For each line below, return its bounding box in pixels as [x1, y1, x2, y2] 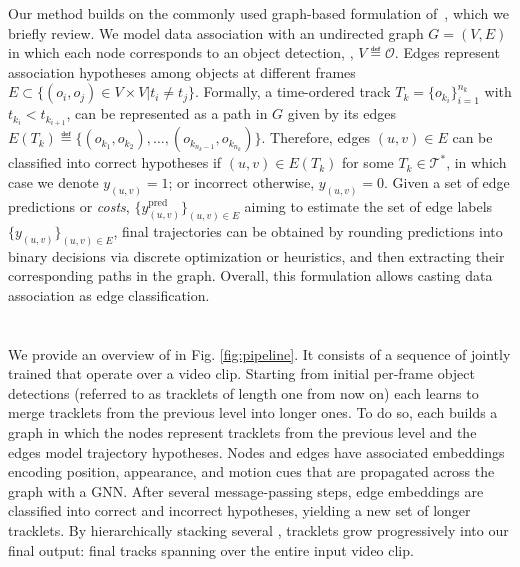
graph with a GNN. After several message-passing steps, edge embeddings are [8, 480, 484, 501]
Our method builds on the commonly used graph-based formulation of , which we [8, 3, 509, 23]
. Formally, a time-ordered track [194, 81, 391, 102]
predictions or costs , [8, 195, 130, 216]
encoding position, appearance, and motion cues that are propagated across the [8, 461, 495, 482]
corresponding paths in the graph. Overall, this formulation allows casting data [8, 265, 493, 286]
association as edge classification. [8, 284, 210, 305]
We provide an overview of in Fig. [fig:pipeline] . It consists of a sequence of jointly [8, 343, 511, 364]
